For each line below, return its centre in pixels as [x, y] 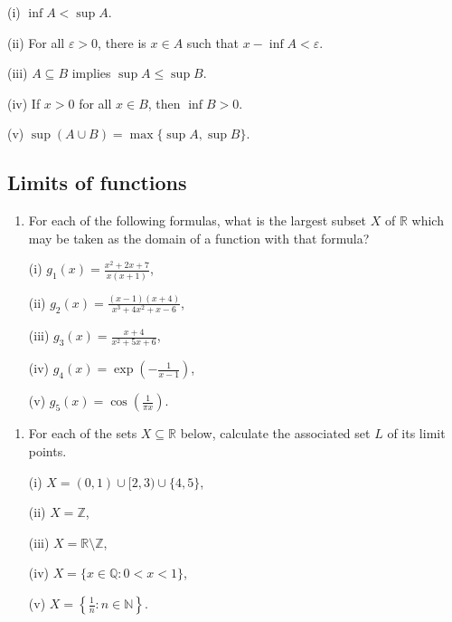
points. [47, 451]
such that [213, 42]
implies [91, 73]
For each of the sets [83, 433]
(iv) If [24, 103]
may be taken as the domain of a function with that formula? [199, 238]
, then [164, 103]
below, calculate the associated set [275, 433]
